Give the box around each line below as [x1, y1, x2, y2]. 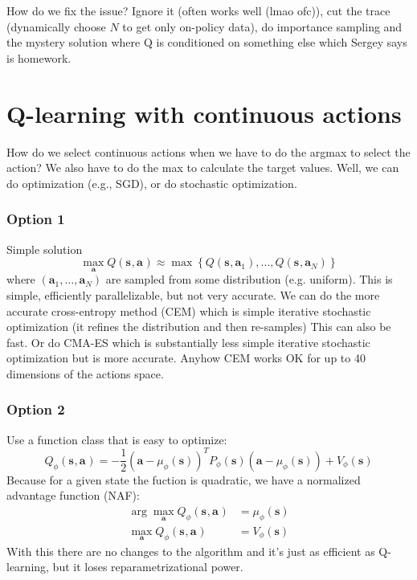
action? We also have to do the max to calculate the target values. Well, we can [6, 159, 399, 176]
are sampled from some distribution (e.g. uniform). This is [105, 271, 393, 288]
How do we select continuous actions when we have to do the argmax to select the [6, 143, 411, 160]
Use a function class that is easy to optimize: [6, 431, 227, 447]
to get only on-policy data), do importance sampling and [122, 18, 403, 35]
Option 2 [6, 399, 65, 419]
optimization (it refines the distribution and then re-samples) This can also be [6, 318, 391, 335]
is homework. [6, 49, 72, 66]
